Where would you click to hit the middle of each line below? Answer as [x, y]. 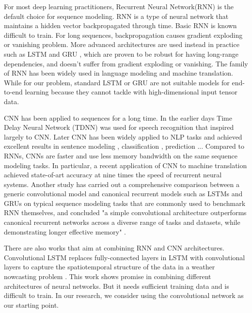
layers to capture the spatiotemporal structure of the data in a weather [110, 267]
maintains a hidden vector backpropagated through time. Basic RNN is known [120, 25]
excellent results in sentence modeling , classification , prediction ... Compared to [124, 146]
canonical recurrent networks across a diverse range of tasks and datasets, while [122, 222]
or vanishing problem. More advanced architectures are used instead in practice [122, 44]
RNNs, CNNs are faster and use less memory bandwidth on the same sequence [121, 155]
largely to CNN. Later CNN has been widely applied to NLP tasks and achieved [123, 136]
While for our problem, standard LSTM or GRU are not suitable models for [117, 82]
